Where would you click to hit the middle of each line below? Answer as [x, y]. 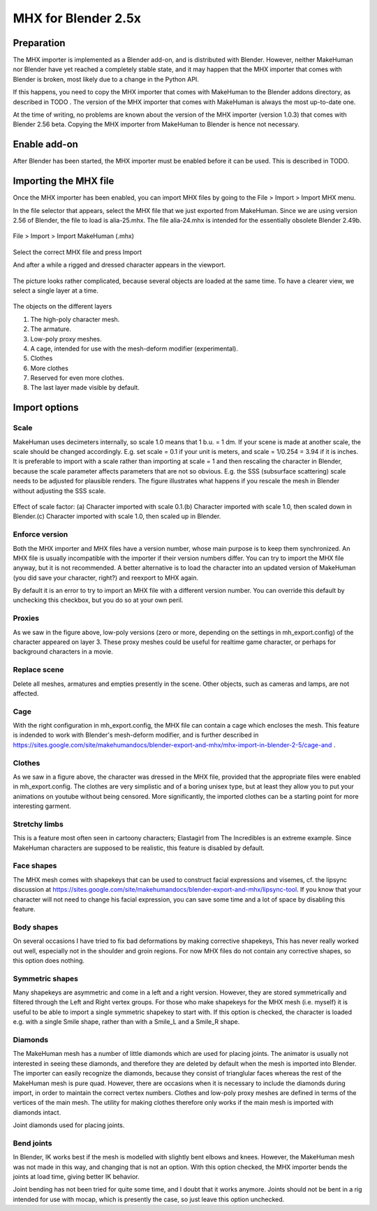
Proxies [26, 618]
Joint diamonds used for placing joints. [69, 1125]
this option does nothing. [49, 960]
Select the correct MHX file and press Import [77, 252]
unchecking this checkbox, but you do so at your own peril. [98, 600]
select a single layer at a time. [56, 291]
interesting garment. [42, 806]
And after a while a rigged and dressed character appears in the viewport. [119, 265]
